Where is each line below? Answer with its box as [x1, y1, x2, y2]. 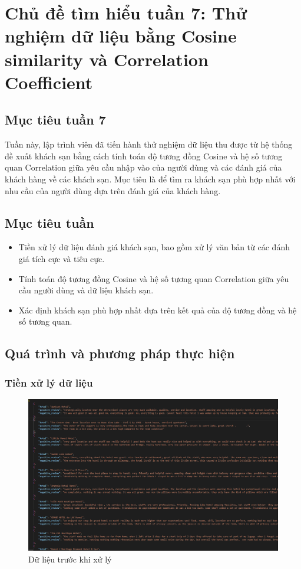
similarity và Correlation [5, 47, 209, 71]
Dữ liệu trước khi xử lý [28, 552, 112, 565]
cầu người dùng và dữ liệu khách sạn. [18, 284, 154, 296]
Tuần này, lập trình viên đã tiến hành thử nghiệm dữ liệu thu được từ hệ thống [5, 138, 293, 151]
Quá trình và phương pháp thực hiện [5, 344, 235, 362]
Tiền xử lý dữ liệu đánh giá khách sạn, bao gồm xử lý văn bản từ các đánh [18, 241, 290, 253]
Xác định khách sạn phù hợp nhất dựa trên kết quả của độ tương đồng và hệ [18, 303, 297, 316]
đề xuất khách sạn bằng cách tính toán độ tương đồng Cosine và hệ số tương [5, 149, 283, 162]
